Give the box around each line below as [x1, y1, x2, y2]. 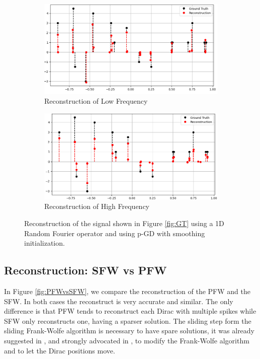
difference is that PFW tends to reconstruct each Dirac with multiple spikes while [4, 306, 256, 316]
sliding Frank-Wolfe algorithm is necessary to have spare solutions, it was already [4, 325, 255, 336]
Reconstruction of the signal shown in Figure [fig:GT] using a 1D [24, 218, 224, 229]
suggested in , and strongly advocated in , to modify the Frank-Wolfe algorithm [4, 335, 249, 345]
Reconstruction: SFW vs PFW [4, 262, 167, 278]
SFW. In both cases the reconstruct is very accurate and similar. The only [4, 296, 233, 306]
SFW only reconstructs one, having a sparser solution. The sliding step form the [4, 315, 251, 326]
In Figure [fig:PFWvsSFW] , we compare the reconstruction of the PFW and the [4, 286, 250, 296]
